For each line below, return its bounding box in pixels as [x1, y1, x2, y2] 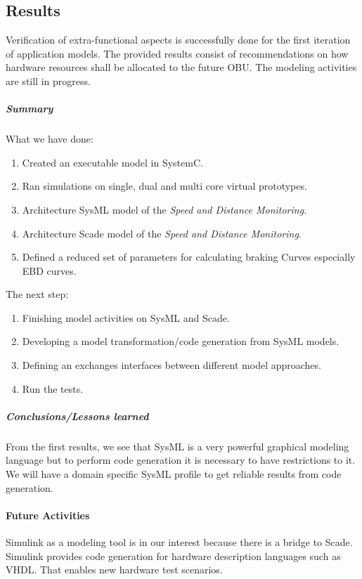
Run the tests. [22, 381, 84, 396]
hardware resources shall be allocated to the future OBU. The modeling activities [6, 60, 357, 74]
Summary [6, 101, 53, 116]
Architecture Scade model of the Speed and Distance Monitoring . [22, 226, 302, 240]
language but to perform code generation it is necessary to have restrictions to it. [6, 453, 356, 467]
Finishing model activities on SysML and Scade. [22, 310, 230, 325]
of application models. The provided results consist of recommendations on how [6, 46, 349, 60]
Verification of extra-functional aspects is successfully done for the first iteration [6, 32, 351, 47]
